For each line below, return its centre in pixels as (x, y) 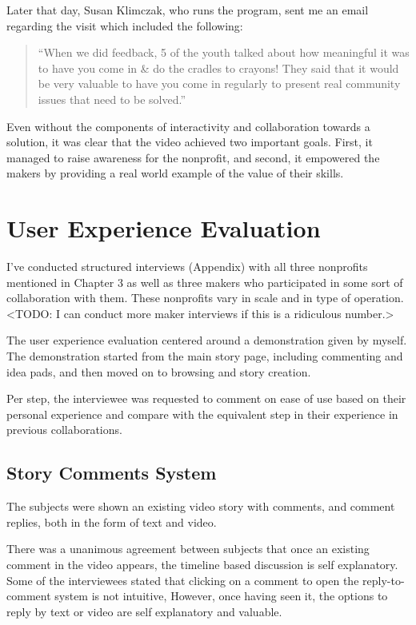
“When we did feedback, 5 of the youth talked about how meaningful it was (224, 52)
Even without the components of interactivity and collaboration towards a (188, 126)
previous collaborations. (64, 430)
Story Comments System (112, 473)
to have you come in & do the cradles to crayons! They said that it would (218, 68)
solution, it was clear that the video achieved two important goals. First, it (190, 142)
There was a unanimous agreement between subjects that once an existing (188, 549)
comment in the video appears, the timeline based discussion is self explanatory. (202, 564)
